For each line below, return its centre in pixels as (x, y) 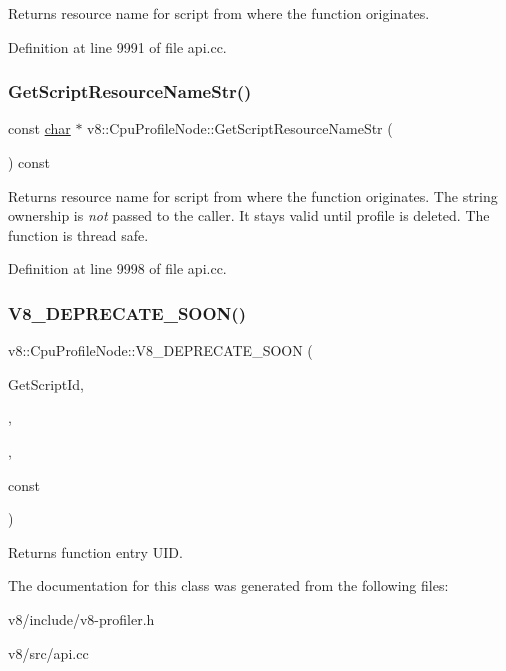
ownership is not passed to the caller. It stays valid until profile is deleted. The (249, 215)
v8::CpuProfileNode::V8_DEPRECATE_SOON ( (160, 350)
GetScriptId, (46, 383)
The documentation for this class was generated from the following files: (228, 585)
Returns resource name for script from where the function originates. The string (253, 195)
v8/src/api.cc (48, 652)
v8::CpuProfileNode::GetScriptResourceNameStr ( (240, 128)
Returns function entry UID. (95, 551)
